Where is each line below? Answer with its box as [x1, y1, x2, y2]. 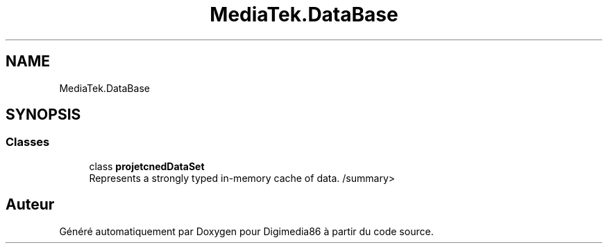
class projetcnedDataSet [89, 160, 205, 172]
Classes [6, 135, 50, 149]
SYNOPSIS [6, 106, 81, 124]
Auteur [6, 196, 55, 214]
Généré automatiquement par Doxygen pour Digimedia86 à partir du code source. [59, 225, 434, 237]
